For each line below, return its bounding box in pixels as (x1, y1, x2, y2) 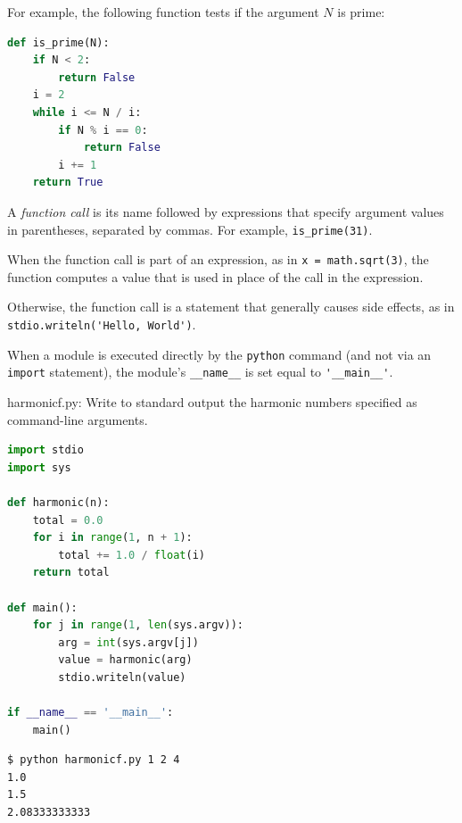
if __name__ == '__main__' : (7, 706, 174, 719)
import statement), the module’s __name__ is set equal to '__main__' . (7, 362, 393, 381)
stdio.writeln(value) (58, 670, 186, 684)
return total (32, 566, 110, 579)
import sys (7, 461, 71, 474)
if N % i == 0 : (58, 123, 148, 137)
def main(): (7, 601, 78, 614)
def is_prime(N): (7, 36, 110, 49)
